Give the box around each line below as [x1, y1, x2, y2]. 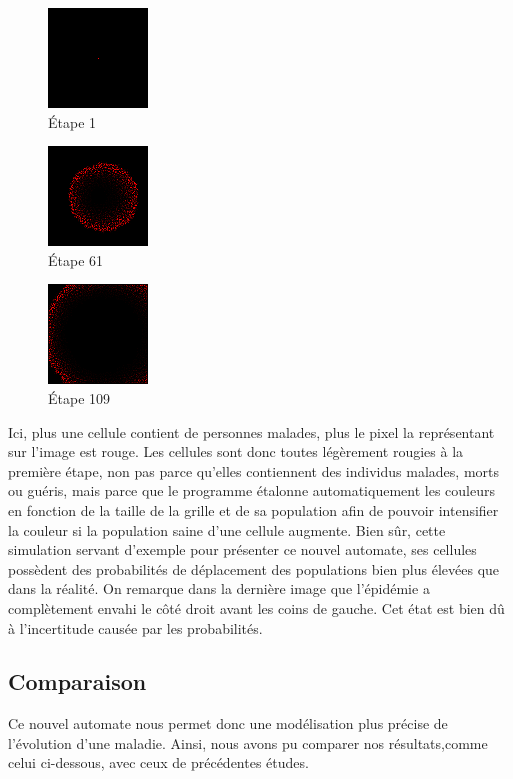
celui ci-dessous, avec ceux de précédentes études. [8, 752, 309, 773]
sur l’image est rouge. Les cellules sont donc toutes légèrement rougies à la [8, 441, 464, 462]
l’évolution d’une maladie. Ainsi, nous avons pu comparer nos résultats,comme [8, 732, 488, 753]
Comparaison [8, 666, 147, 697]
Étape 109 [48, 387, 111, 408]
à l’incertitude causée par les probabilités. [8, 617, 263, 638]
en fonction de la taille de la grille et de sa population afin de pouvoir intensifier [8, 499, 499, 520]
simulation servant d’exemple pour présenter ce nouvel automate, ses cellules [8, 539, 477, 560]
